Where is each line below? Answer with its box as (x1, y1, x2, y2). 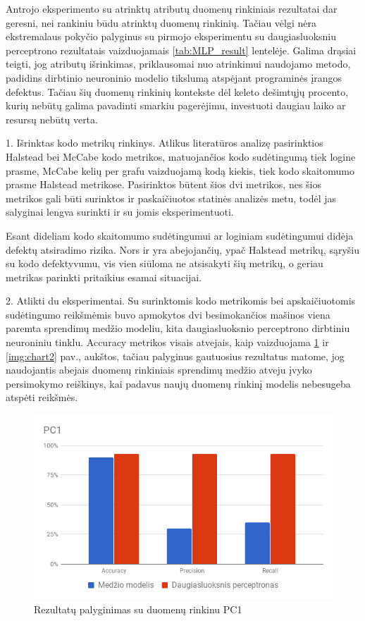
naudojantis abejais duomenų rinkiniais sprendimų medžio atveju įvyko (6, 362, 312, 377)
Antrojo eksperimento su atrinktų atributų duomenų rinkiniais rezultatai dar (6, 1, 338, 16)
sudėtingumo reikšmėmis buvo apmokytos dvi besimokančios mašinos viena (6, 307, 330, 321)
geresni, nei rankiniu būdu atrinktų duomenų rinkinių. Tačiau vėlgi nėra (6, 15, 316, 30)
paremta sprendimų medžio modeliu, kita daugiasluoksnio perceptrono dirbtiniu (6, 321, 350, 336)
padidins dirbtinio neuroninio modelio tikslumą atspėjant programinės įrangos (6, 70, 342, 85)
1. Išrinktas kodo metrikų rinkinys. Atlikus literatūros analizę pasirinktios (6, 135, 323, 150)
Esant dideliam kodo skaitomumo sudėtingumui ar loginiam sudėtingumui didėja (6, 228, 354, 242)
